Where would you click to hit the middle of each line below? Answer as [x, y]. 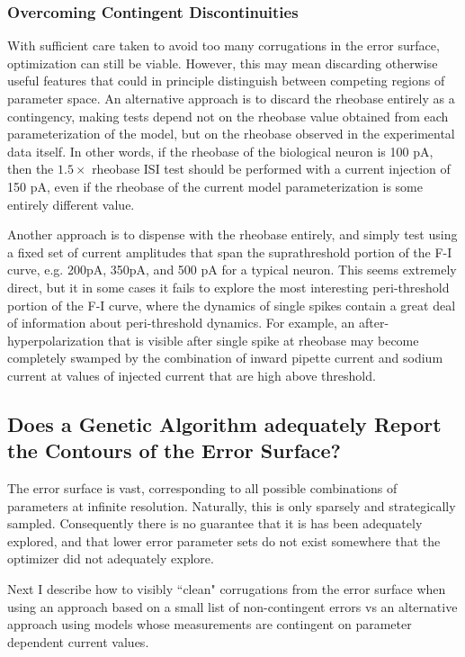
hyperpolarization [56, 340]
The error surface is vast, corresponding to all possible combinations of [202, 488]
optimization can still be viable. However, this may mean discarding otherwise [223, 63]
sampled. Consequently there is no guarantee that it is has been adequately [215, 523]
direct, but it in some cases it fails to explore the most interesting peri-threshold [228, 287]
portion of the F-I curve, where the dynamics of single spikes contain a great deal [232, 305]
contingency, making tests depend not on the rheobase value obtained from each [228, 116]
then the [31, 169]
